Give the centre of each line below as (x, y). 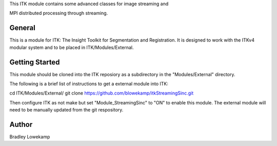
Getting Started (35, 62)
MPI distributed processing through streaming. (59, 13)
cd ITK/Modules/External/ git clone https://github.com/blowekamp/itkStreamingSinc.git (102, 93)
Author (21, 124)
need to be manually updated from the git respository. (66, 110)
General (23, 28)
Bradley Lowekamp (30, 137)
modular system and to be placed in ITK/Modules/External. (72, 47)
